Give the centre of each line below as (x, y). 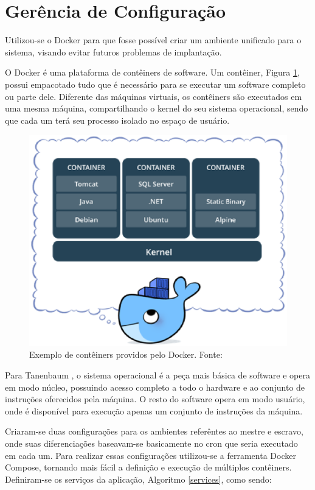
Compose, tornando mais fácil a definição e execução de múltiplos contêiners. (148, 467)
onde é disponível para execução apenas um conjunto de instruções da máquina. (154, 410)
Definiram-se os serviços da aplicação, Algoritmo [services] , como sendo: (138, 479)
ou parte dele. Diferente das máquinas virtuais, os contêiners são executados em (154, 96)
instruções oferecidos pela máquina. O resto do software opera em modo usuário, (155, 399)
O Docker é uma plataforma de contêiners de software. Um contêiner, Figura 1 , (152, 72)
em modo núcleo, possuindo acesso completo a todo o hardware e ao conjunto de (155, 387)
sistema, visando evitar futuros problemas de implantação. (113, 51)
